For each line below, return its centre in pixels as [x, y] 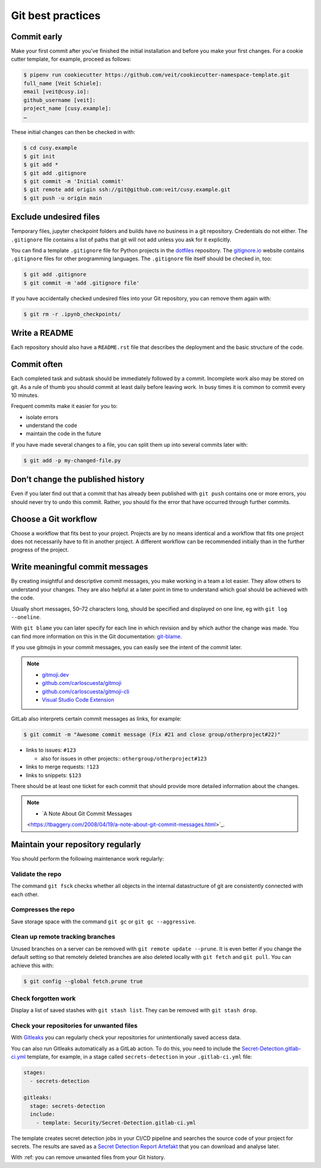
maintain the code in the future [63, 434]
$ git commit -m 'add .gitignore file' [81, 283]
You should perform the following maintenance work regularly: [87, 859]
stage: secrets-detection [67, 1106]
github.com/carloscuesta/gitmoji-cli [86, 692]
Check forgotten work [43, 998]
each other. [25, 894]
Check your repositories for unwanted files [74, 1026]
